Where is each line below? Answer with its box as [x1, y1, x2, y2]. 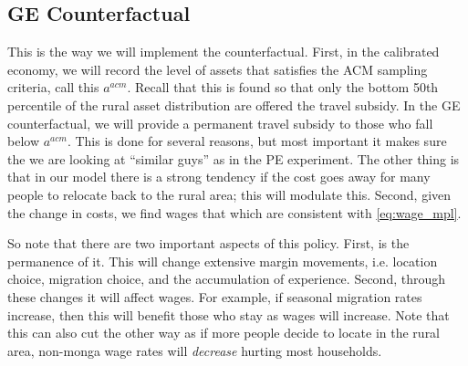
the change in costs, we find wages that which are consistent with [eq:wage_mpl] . [7, 203, 462, 222]
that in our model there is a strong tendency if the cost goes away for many [7, 167, 431, 186]
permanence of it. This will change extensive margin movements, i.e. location [7, 251, 438, 270]
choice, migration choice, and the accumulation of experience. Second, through [7, 269, 446, 288]
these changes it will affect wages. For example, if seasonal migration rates [7, 287, 422, 306]
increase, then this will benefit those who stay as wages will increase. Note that [7, 305, 450, 324]
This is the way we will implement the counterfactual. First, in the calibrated [7, 42, 440, 61]
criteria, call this [7, 78, 99, 97]
